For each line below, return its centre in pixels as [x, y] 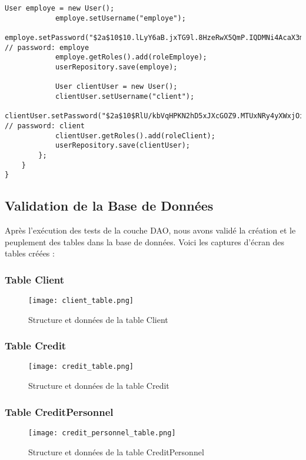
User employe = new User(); [60, 8]
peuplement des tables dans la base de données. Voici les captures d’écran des [145, 241]
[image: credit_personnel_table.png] [102, 433]
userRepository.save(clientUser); [122, 146]
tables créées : [30, 253]
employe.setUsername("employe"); [120, 18]
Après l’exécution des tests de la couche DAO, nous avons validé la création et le [150, 230]
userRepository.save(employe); [116, 67]
